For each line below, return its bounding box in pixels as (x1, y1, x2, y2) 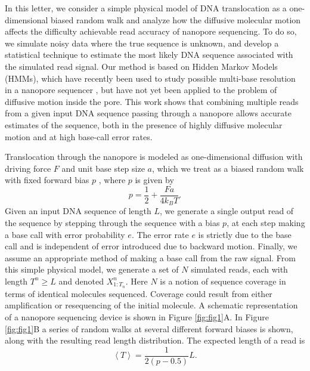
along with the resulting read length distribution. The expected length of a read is (5, 334, 305, 347)
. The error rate (131, 228, 189, 240)
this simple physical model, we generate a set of (5, 263, 179, 276)
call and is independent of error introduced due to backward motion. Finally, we (5, 240, 297, 252)
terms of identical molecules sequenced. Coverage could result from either (5, 287, 272, 299)
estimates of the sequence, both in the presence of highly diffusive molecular (5, 118, 283, 131)
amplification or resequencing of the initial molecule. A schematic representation (5, 299, 298, 311)
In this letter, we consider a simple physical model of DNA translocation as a (5, 2, 287, 14)
